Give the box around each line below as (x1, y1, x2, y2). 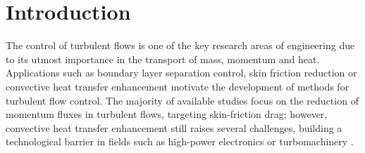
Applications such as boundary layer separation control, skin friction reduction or (6, 65, 357, 80)
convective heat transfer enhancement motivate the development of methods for (6, 79, 349, 93)
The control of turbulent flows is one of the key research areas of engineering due (6, 38, 355, 53)
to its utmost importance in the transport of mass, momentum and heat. (6, 51, 320, 66)
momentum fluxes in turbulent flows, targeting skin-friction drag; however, (6, 107, 328, 121)
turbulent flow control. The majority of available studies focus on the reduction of (6, 93, 359, 107)
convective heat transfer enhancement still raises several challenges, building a (6, 120, 342, 135)
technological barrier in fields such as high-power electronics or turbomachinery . (6, 134, 354, 149)
